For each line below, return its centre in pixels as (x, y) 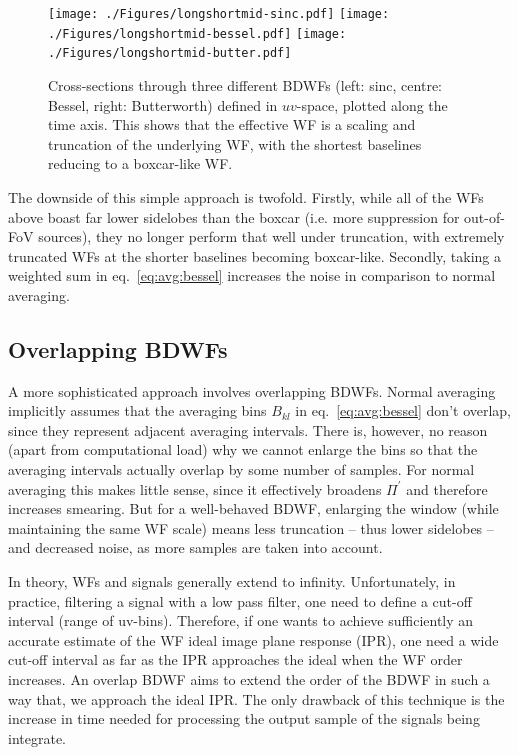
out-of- (484, 216)
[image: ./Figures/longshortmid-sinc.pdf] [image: (219, 14)
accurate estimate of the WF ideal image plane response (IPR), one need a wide (253, 639)
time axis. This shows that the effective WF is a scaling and (232, 124)
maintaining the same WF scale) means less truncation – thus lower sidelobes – (251, 527)
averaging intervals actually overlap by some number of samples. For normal (241, 469)
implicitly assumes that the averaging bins (137, 410)
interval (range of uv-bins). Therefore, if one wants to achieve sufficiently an (241, 620)
